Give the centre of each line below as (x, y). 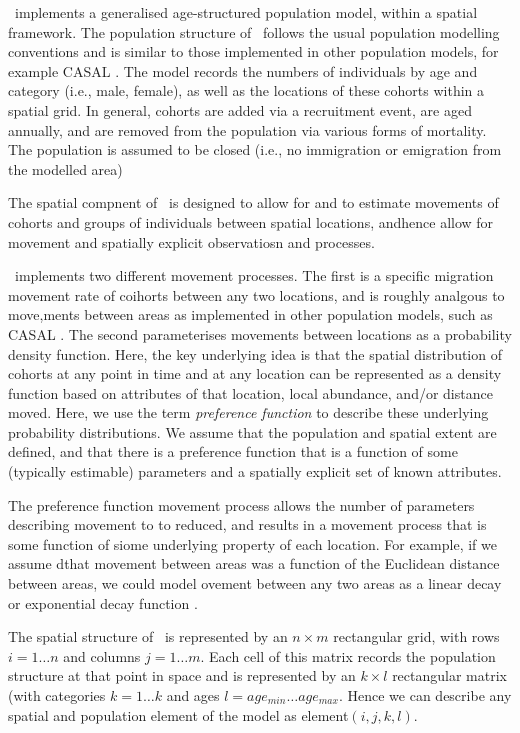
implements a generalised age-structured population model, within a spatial (246, 12)
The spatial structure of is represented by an (148, 636)
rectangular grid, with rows (416, 636)
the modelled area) (65, 168)
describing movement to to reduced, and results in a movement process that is (247, 524)
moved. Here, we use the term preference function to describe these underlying (248, 412)
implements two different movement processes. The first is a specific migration (254, 275)
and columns (102, 655)
